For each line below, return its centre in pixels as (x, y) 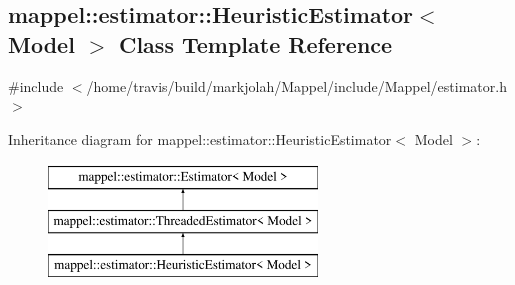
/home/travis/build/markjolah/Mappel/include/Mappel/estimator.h (296, 85)
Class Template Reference (255, 43)
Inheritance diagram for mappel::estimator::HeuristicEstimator (200, 138)
